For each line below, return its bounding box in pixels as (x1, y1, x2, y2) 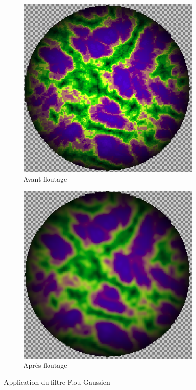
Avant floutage (24, 174, 67, 184)
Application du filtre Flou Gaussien (4, 376, 110, 387)
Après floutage (24, 360, 67, 370)
